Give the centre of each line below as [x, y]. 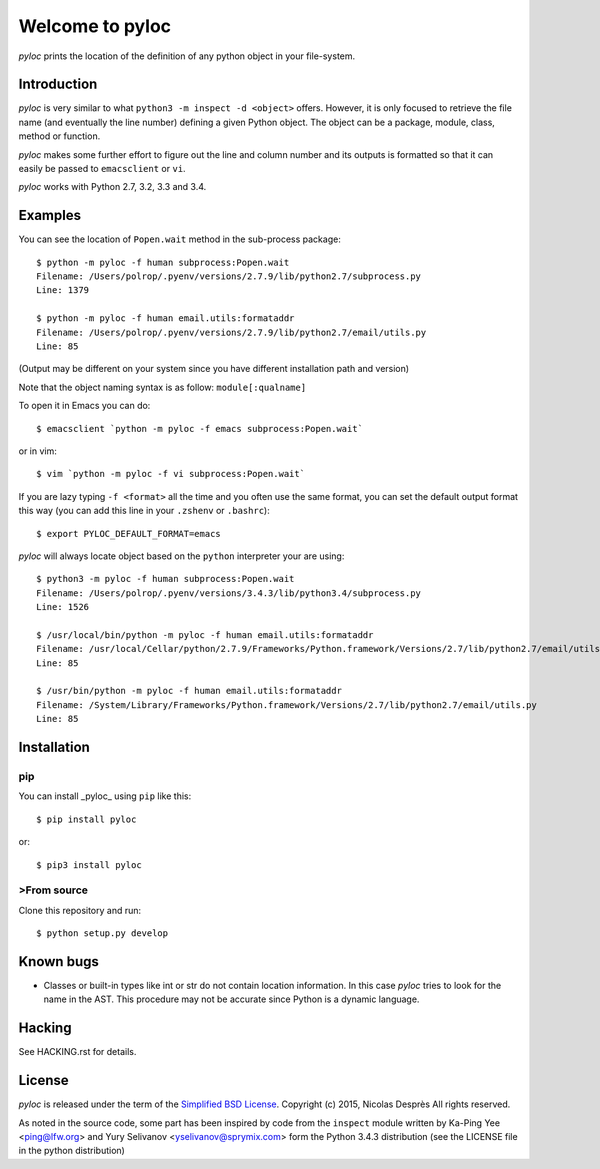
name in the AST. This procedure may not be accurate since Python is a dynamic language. [231, 999]
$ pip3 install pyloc [89, 864]
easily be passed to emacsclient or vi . [102, 169]
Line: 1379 [63, 290]
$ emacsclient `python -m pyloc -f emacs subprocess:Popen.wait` [200, 428]
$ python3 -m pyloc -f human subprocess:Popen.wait [165, 579]
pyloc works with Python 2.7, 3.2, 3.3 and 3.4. [112, 187]
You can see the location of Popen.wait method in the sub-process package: [180, 239]
